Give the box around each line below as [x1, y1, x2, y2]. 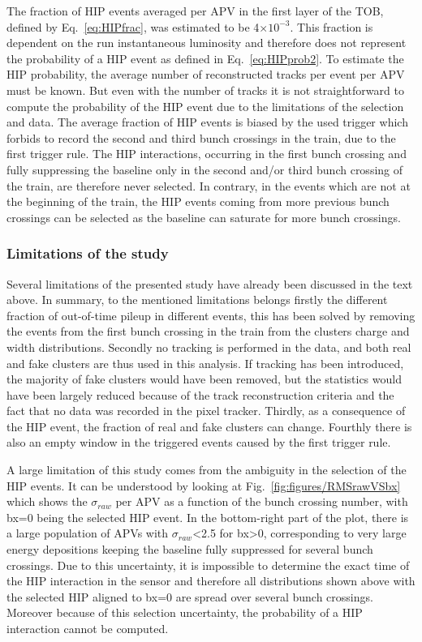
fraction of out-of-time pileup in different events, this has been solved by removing [6, 306, 416, 323]
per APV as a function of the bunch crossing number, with [115, 493, 408, 510]
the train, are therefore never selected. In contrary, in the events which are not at [6, 177, 411, 194]
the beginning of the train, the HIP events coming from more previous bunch [6, 193, 390, 210]
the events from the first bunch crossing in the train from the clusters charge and [6, 323, 410, 340]
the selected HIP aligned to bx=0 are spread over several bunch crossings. [6, 588, 373, 605]
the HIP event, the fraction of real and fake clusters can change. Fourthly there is [6, 417, 412, 434]
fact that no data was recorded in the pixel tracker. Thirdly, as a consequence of [6, 402, 406, 419]
